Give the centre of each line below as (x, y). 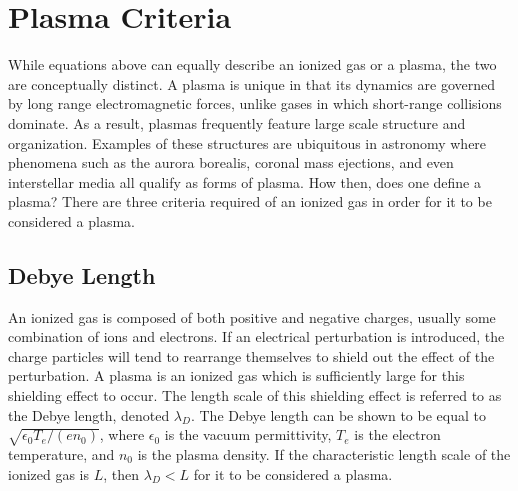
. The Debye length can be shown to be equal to (338, 414)
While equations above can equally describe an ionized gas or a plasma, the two (252, 64)
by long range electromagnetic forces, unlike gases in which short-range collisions (255, 103)
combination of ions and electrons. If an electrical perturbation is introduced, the (256, 336)
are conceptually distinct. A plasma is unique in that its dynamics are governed (252, 83)
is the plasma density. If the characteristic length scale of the (324, 454)
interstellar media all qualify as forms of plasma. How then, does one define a (244, 181)
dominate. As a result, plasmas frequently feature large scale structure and (237, 122)
